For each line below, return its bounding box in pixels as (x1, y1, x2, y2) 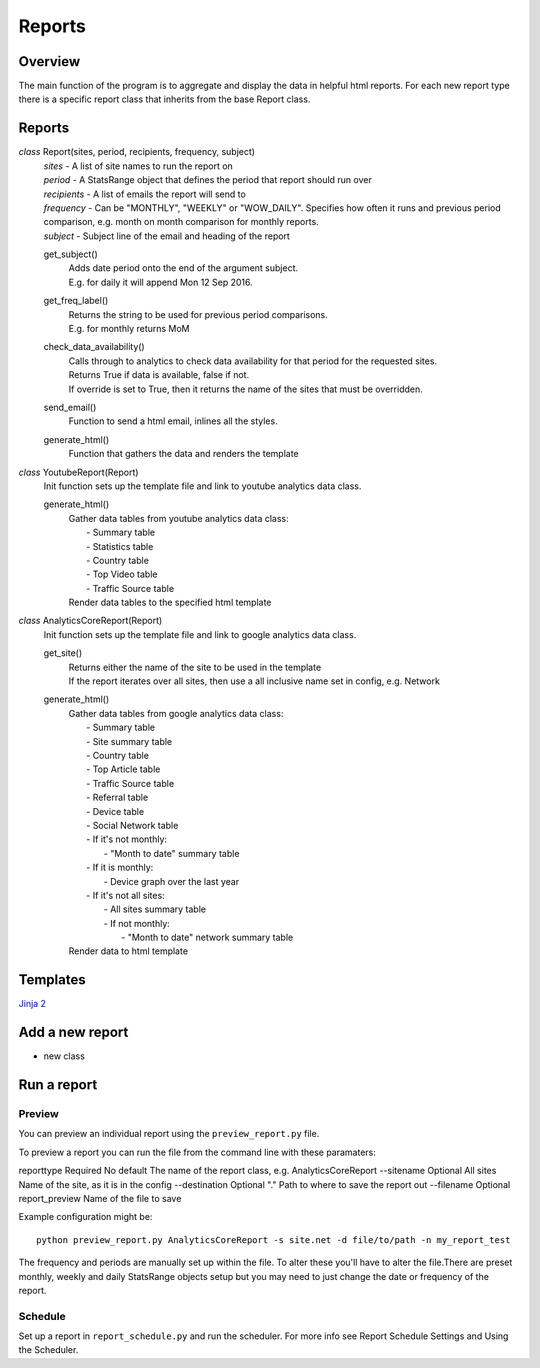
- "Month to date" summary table (103, 847, 240, 859)
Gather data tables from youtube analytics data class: (68, 512, 289, 524)
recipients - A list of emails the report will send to (43, 188, 247, 200)
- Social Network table (86, 819, 179, 831)
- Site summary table (86, 735, 173, 747)
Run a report (18, 1076, 98, 1094)
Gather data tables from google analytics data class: (68, 707, 284, 719)
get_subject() (43, 248, 99, 260)
